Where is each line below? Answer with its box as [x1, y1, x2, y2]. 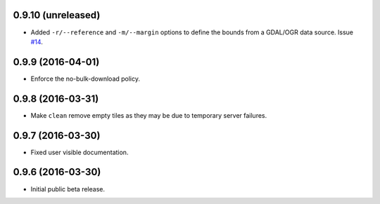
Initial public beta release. [30, 184, 106, 193]
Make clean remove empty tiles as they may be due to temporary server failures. [30, 111, 267, 119]
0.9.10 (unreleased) [13, 9, 101, 21]
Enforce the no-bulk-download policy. [30, 74, 141, 83]
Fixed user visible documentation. [30, 148, 129, 156]
